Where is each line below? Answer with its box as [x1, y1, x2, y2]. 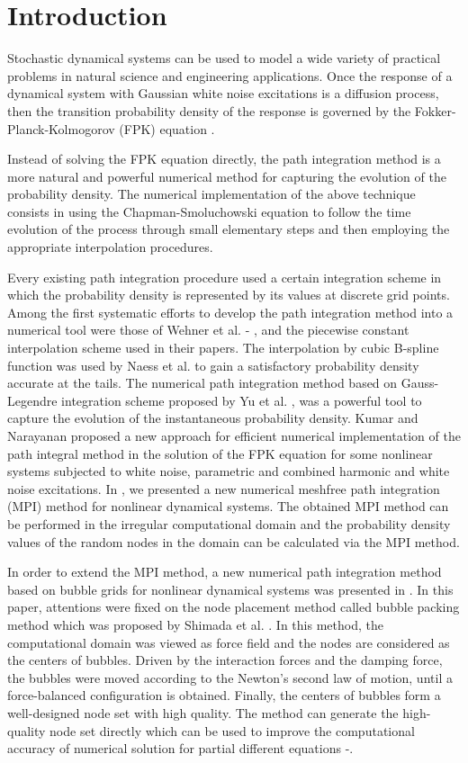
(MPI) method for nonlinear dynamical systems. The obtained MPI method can [7, 497, 449, 516]
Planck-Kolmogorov [7, 119, 115, 138]
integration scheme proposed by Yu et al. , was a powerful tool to [61, 390, 422, 409]
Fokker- [414, 101, 456, 120]
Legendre [7, 390, 58, 409]
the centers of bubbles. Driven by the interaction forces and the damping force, [7, 651, 443, 669]
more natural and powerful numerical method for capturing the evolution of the [7, 166, 446, 185]
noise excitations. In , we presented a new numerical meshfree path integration [7, 479, 440, 498]
